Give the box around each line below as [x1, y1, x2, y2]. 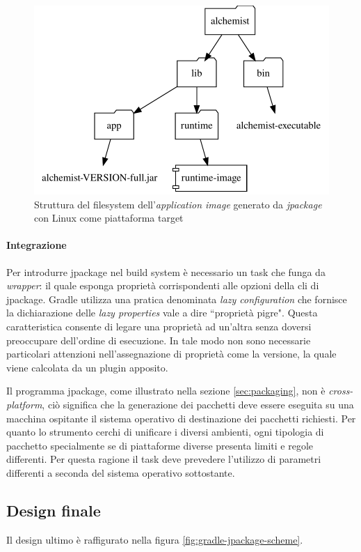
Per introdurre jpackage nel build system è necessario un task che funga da [6, 264, 326, 279]
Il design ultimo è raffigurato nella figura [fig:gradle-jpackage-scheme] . [6, 532, 303, 546]
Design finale [6, 499, 101, 521]
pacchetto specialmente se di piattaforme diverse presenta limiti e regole [6, 438, 314, 452]
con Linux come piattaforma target [34, 210, 184, 225]
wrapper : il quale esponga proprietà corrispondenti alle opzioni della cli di [6, 278, 319, 293]
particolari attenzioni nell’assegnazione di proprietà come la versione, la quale [6, 346, 337, 361]
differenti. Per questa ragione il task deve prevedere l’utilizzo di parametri [6, 452, 321, 466]
